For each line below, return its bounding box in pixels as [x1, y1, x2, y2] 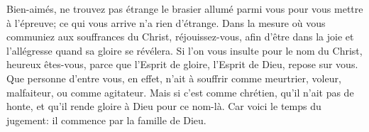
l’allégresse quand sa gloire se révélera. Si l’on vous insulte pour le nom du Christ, [6, 43, 363, 57]
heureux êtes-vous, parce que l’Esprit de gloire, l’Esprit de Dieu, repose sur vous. [6, 57, 358, 72]
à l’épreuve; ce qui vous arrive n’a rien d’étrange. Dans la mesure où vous [6, 15, 326, 30]
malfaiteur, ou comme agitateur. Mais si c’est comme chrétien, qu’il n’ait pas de [6, 84, 354, 99]
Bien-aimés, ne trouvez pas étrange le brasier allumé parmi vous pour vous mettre [6, 1, 363, 16]
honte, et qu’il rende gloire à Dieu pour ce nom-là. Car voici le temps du [6, 99, 321, 114]
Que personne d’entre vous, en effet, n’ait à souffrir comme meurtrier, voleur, [6, 70, 341, 85]
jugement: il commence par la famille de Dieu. [6, 112, 206, 127]
